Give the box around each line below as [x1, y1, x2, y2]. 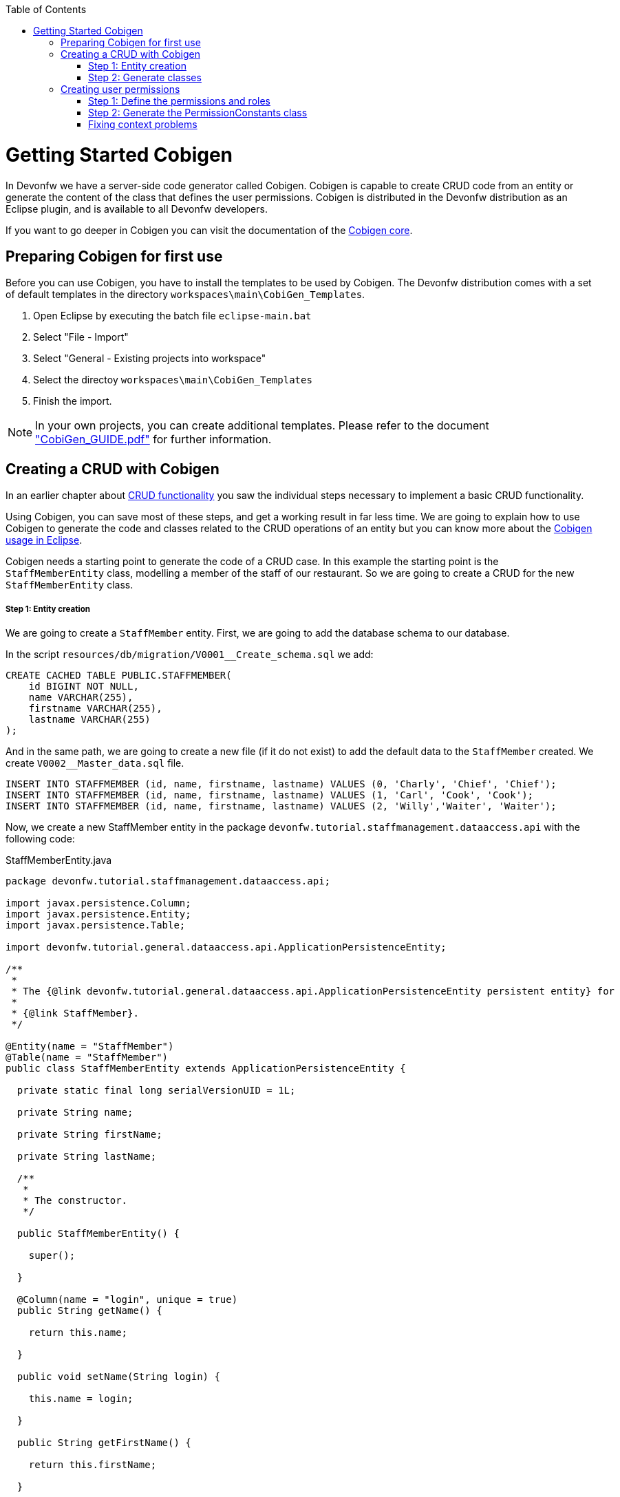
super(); [28, 1249, 76, 1261]
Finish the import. [33, 395, 112, 407]
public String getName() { [17, 1304, 162, 1316]
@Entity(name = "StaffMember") [6, 1040, 174, 1052]
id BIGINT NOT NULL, [28, 680, 139, 692]
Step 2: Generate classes [88, 72, 202, 83]
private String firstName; [17, 1128, 162, 1140]
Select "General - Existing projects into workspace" [33, 352, 266, 365]
